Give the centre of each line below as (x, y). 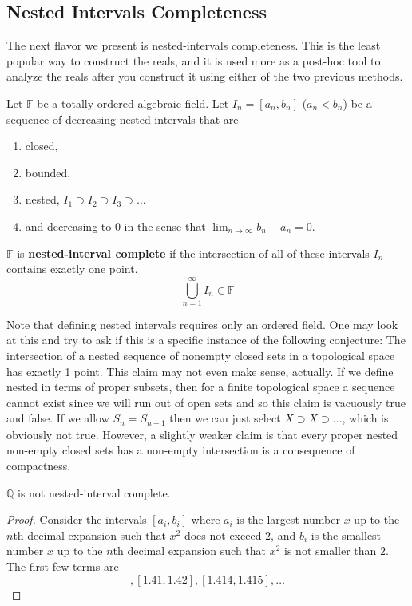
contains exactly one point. (72, 269)
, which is (365, 418)
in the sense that (165, 226)
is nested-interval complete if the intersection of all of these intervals (193, 253)
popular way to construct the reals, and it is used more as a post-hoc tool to (194, 60)
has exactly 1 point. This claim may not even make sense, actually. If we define (200, 371)
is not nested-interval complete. (94, 492)
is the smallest (346, 535)
